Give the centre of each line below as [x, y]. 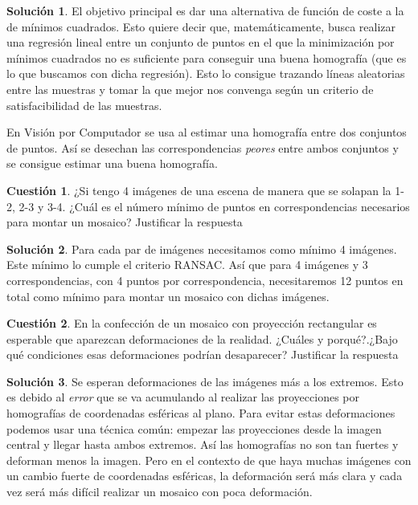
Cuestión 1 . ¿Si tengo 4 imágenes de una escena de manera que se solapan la [199, 190]
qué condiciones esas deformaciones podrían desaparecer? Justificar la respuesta [203, 354]
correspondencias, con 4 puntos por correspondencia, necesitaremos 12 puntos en [205, 280]
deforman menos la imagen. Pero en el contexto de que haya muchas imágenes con [209, 460]
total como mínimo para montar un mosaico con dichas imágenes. [168, 296]
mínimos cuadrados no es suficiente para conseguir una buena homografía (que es [207, 57]
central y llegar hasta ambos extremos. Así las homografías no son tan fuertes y [203, 444]
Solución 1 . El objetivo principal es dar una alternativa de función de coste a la [205, 10]
